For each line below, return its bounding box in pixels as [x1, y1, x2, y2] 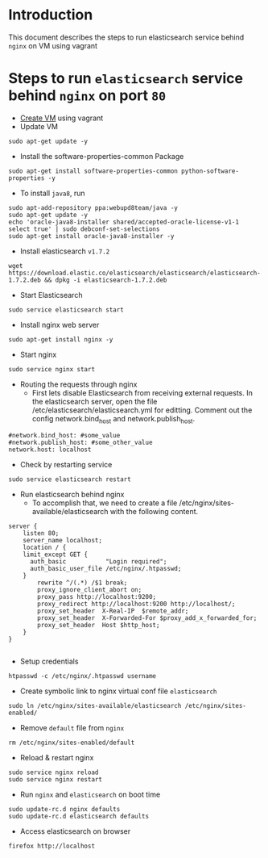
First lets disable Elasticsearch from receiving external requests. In [31, 387, 254, 397]
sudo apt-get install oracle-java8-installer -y [8, 232, 175, 240]
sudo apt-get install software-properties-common [8, 167, 179, 175]
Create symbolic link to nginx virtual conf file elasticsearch [19, 686, 217, 696]
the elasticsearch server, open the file [31, 396, 158, 406]
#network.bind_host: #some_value [8, 431, 121, 439]
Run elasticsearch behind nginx [19, 489, 125, 499]
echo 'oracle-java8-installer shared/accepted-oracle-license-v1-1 [8, 218, 240, 226]
